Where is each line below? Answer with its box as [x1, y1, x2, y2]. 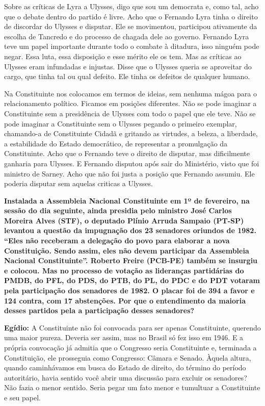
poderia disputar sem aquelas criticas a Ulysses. [4, 178, 153, 189]
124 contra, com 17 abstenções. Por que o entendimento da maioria [4, 295, 246, 306]
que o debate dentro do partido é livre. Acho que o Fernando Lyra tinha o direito [4, 11, 258, 21]
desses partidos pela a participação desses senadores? [4, 305, 195, 316]
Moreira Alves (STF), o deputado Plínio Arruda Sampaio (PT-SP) [4, 215, 244, 225]
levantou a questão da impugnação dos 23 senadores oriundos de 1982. [4, 225, 256, 236]
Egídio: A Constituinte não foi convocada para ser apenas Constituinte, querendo [4, 322, 261, 333]
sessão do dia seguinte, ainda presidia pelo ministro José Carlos [4, 205, 232, 216]
